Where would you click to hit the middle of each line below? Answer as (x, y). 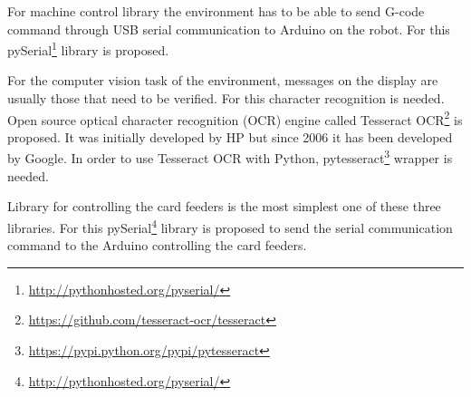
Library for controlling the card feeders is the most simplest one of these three (224, 206)
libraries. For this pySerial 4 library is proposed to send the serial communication (230, 226)
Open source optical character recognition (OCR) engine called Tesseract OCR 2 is (235, 118)
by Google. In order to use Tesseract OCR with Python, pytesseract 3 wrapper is (230, 157)
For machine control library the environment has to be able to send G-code (216, 11)
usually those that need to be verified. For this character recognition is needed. (226, 98)
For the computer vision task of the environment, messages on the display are (223, 80)
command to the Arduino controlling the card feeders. (157, 245)
